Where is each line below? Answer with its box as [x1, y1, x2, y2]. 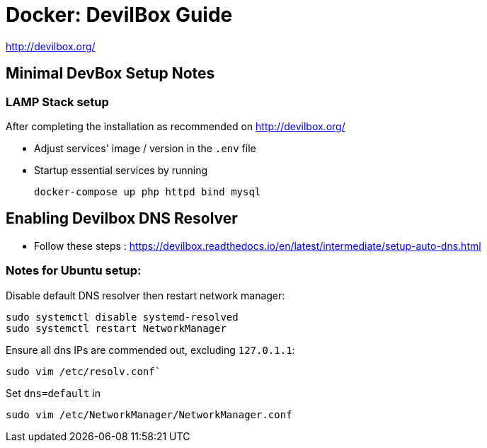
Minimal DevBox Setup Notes [6, 64, 215, 83]
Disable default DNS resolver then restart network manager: [6, 289, 285, 301]
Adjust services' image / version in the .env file [34, 142, 256, 154]
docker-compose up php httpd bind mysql [34, 185, 261, 197]
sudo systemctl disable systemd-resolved [6, 311, 239, 323]
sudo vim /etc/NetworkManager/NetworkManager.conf [6, 408, 292, 420]
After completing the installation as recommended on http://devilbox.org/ [6, 120, 345, 132]
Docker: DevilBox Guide [6, 3, 233, 27]
